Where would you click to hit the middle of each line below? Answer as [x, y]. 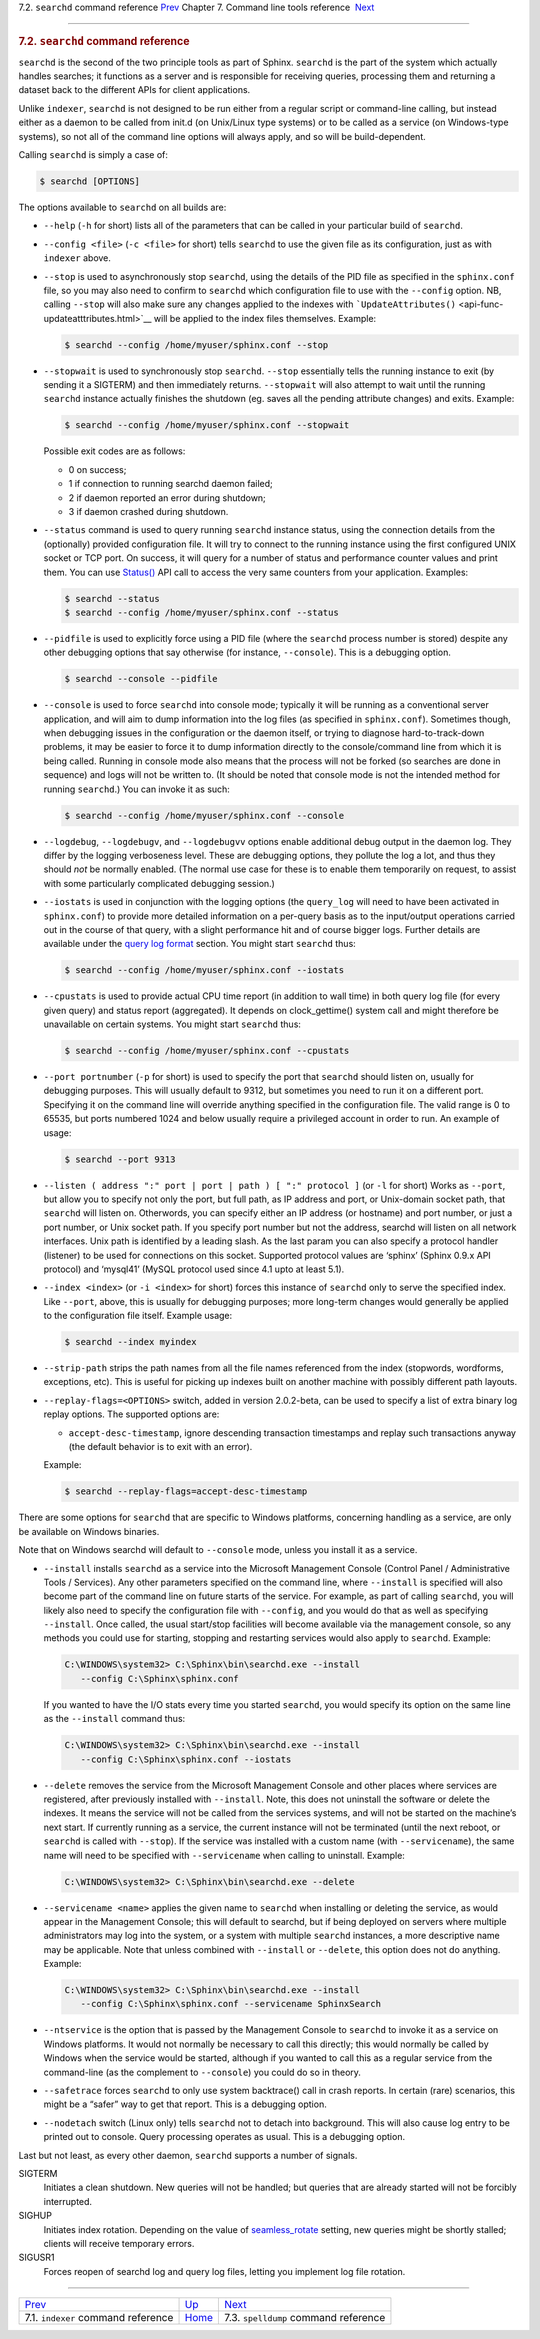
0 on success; [97, 469]
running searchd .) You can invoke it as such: [136, 789]
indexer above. [77, 258]
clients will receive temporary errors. [119, 2243]
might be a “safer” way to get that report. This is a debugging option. [185, 2104]
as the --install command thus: [114, 1719]
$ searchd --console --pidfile [141, 679]
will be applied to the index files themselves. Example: [265, 318]
